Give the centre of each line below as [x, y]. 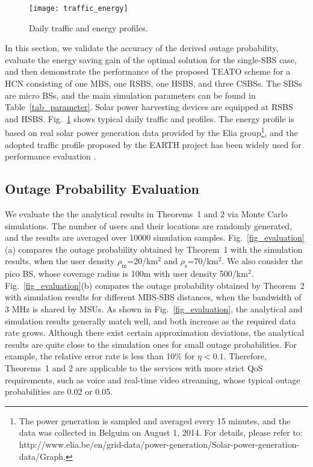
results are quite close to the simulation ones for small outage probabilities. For [151, 344]
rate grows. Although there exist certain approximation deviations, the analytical [155, 332]
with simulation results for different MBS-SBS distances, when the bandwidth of [153, 297]
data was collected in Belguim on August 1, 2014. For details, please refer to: [161, 432]
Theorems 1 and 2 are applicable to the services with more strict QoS [134, 367]
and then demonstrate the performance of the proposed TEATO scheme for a [148, 71]
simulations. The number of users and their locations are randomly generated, [149, 225]
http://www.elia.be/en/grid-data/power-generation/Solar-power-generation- [159, 444]
